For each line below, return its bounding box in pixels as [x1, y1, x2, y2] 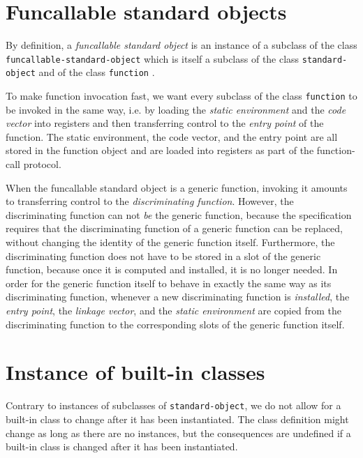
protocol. [23, 157, 61, 171]
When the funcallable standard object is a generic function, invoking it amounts [6, 180, 348, 194]
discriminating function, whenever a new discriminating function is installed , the [6, 289, 350, 304]
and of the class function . [38, 65, 155, 79]
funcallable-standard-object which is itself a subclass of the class [6, 51, 299, 66]
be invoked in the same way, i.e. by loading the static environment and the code [6, 102, 346, 116]
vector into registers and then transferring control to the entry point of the [6, 116, 324, 130]
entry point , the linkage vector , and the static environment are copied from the [6, 303, 341, 317]
